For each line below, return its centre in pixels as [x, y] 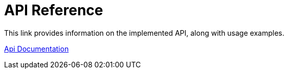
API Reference [54, 10]
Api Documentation [37, 48]
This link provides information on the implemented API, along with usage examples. [144, 33]
